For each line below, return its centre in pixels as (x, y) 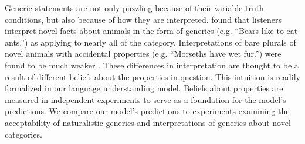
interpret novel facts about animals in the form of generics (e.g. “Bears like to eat (151, 31)
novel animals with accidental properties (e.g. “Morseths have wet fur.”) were (143, 54)
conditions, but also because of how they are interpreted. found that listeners (143, 19)
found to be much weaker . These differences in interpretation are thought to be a (152, 65)
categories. (23, 134)
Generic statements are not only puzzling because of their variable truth (134, 8)
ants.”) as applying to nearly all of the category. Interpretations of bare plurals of (150, 42)
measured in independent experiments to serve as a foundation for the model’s (145, 99)
